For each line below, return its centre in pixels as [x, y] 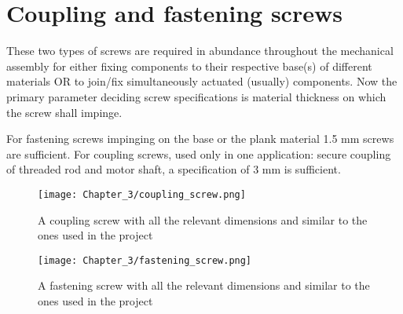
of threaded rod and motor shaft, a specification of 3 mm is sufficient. [174, 169]
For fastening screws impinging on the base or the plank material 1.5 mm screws [200, 139]
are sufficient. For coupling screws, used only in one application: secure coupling [199, 153]
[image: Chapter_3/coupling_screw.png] [142, 194]
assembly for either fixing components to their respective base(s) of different [189, 66]
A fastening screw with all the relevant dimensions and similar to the [204, 285]
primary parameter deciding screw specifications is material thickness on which [196, 96]
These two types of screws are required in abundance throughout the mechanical [200, 51]
